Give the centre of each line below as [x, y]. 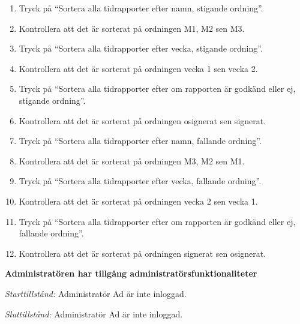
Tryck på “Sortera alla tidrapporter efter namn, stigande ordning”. [141, 8]
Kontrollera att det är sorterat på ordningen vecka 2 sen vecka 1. [138, 201]
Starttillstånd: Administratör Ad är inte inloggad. [96, 293]
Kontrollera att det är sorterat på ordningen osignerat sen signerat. [142, 120]
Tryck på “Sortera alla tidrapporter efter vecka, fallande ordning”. [140, 181]
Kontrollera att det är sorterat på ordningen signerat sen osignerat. [142, 253]
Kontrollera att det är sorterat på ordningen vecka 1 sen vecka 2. [138, 68]
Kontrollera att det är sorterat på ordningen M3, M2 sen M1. [132, 160]
